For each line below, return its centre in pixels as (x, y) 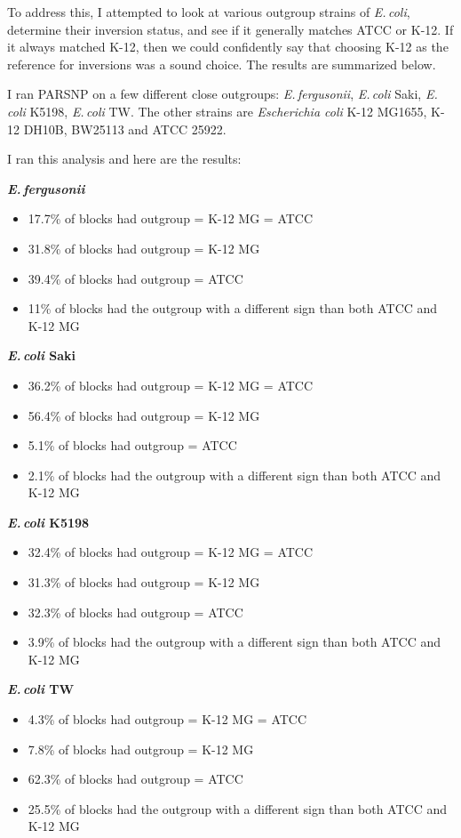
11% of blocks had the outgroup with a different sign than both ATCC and (233, 308)
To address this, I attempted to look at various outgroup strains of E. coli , (209, 12)
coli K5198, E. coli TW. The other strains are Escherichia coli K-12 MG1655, (217, 111)
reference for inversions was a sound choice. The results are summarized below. (222, 64)
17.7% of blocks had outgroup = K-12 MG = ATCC (171, 218)
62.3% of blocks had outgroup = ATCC (135, 779)
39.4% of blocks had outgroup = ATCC (135, 278)
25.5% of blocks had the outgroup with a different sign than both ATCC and (238, 808)
